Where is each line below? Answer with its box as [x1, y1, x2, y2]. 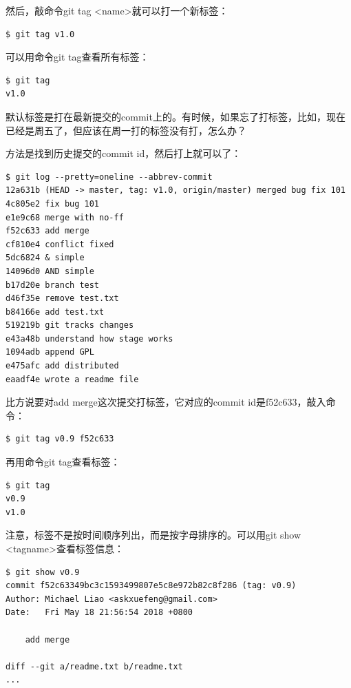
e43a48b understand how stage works [6, 333, 173, 344]
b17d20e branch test [6, 280, 100, 290]
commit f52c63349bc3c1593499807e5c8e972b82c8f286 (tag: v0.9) [6, 581, 297, 591]
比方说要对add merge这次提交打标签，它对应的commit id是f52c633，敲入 [6, 395, 326, 409]
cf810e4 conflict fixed [6, 239, 114, 249]
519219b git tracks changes [6, 320, 134, 331]
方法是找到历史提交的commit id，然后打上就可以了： [6, 146, 242, 160]
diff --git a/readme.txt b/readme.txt [6, 661, 183, 671]
